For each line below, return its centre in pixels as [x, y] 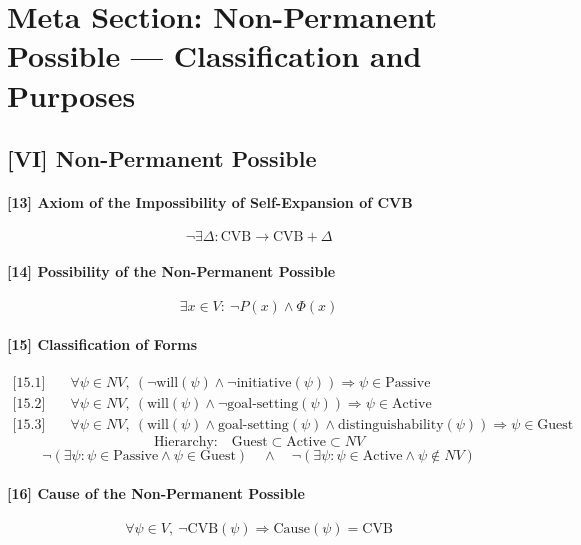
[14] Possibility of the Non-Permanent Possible [171, 270]
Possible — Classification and [214, 55]
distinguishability [390, 425]
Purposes [71, 94]
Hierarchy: [185, 442]
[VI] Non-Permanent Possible [162, 158]
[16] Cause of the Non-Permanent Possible [156, 492]
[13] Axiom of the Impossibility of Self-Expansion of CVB [210, 202]
